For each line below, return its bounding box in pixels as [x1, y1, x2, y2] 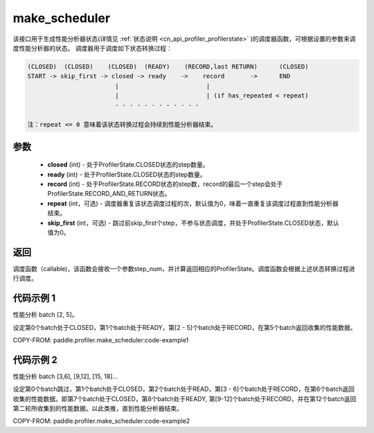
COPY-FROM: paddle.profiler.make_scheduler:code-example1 [12, 335, 189, 344]
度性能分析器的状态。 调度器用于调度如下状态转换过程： [12, 44, 172, 52]
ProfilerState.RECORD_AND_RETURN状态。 [47, 190, 171, 198]
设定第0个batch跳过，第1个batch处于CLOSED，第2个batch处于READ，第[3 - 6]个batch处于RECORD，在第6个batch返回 [12, 385, 355, 394]
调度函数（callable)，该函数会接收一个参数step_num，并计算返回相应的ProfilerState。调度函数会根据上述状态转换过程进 [12, 264, 355, 273]
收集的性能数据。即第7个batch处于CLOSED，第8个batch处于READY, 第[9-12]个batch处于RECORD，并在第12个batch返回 [12, 394, 357, 403]
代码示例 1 [12, 293, 56, 304]
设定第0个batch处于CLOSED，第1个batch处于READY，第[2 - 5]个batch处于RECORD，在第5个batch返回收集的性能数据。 [12, 323, 357, 331]
